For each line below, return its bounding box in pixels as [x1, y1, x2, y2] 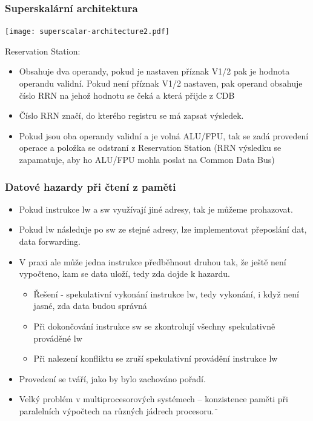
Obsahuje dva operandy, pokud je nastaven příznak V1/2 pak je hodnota [19, 65, 290, 78]
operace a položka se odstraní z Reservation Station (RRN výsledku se [19, 141, 282, 154]
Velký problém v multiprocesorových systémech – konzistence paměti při [19, 393, 288, 405]
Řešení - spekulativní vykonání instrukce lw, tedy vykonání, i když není [33, 287, 299, 300]
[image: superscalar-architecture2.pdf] [5, 27, 170, 36]
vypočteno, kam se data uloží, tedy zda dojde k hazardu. [19, 267, 230, 280]
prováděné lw [33, 331, 82, 344]
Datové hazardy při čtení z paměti [5, 179, 176, 194]
